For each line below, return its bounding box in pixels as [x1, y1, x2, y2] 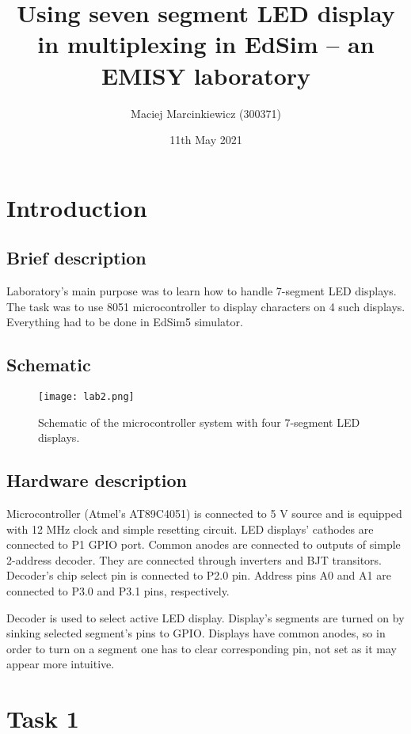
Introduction [6, 191, 147, 223]
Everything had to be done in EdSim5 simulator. [6, 314, 243, 330]
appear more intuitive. [6, 656, 115, 672]
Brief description [6, 245, 147, 270]
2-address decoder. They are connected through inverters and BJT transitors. [6, 551, 382, 568]
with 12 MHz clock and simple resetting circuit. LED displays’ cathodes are [6, 520, 374, 537]
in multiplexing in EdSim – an [37, 28, 375, 60]
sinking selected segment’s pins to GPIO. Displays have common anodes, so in [6, 625, 386, 641]
